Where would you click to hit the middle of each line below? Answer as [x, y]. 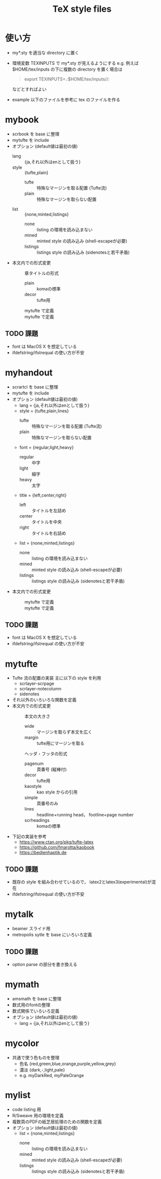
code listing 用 [27, 1109]
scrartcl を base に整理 [35, 387]
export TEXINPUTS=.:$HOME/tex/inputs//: [67, 79]
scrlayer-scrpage [37, 683]
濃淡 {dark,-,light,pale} [42, 1070]
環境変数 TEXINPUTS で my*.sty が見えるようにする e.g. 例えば [75, 63]
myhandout [29, 373]
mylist [18, 1095]
